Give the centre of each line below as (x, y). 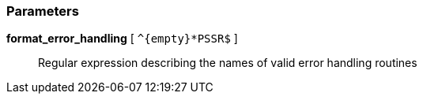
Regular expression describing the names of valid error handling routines (228, 63)
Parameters (43, 11)
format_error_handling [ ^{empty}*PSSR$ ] (122, 39)
